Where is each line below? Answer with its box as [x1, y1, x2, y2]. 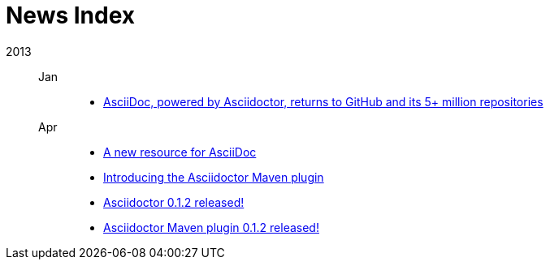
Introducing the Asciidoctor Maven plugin [103, 169, 324, 184]
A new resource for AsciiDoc [103, 144, 257, 159]
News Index [6, 2, 136, 29]
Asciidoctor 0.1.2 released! [103, 195, 245, 209]
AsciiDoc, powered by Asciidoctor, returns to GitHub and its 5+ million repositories [103, 94, 544, 109]
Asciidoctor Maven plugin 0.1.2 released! [103, 220, 319, 234]
